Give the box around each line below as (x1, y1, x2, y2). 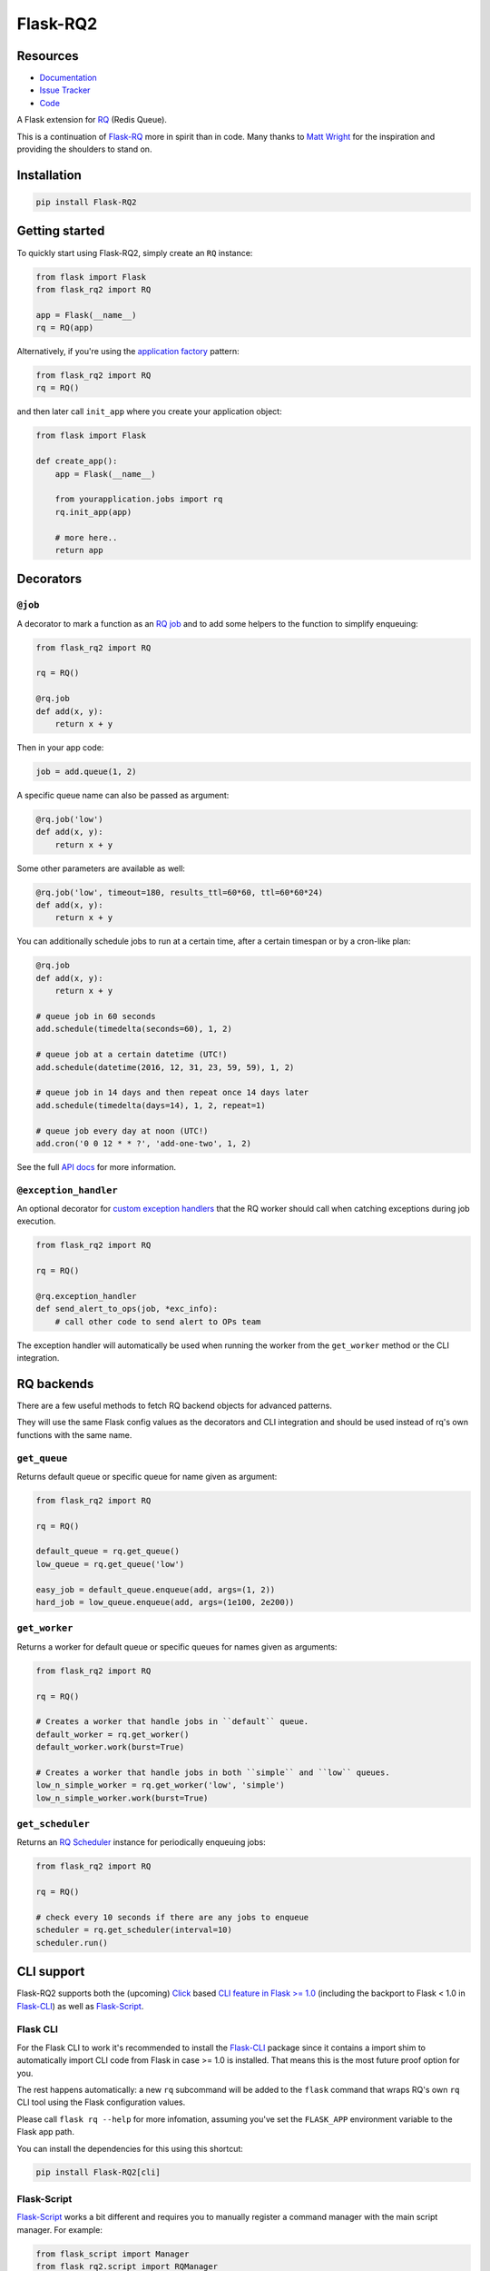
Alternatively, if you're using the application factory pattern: (16, 346, 240, 357)
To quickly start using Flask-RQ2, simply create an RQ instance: (16, 247, 253, 258)
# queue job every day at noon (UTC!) (35, 1126, 209, 1135)
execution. (16, 1215, 56, 1226)
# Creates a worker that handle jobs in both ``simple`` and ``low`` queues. (35, 1767, 390, 1778)
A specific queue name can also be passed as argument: (16, 789, 230, 800)
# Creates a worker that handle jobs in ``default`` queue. (35, 1717, 309, 1727)
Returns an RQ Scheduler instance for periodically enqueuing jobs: (16, 1837, 267, 1848)
